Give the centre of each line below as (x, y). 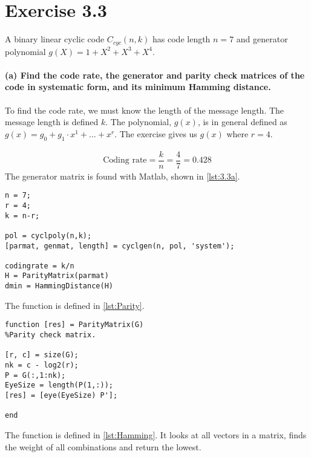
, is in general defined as (242, 122)
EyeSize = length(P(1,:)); (59, 385)
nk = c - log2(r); (42, 365)
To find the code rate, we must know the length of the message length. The (145, 110)
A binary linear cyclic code (55, 39)
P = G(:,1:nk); (35, 375)
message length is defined (52, 122)
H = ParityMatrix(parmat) (57, 276)
